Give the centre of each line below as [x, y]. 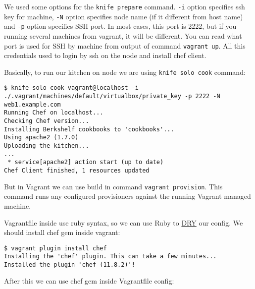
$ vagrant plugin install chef [55, 248]
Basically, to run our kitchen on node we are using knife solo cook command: [125, 72]
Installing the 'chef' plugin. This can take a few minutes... [110, 257]
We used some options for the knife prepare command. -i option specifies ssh [125, 6]
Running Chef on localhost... [54, 113]
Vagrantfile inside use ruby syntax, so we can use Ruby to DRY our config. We [124, 222]
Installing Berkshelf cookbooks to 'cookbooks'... [89, 129]
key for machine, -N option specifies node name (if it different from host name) [124, 16]
